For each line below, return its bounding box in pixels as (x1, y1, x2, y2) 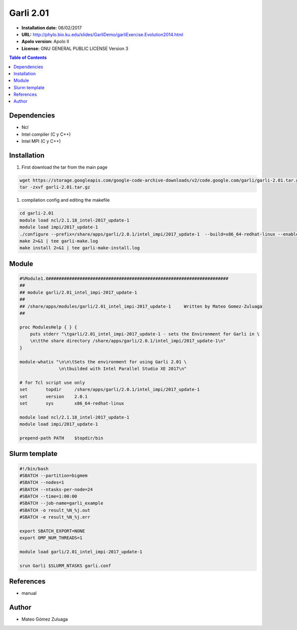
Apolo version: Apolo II (21, 39, 69, 45)
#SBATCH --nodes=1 (19, 480, 64, 485)
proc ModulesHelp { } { (19, 324, 78, 330)
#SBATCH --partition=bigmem (19, 472, 88, 478)
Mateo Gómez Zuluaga (21, 616, 68, 622)
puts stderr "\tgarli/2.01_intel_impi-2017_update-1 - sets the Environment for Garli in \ (30, 331, 260, 337)
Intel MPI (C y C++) (21, 138, 61, 144)
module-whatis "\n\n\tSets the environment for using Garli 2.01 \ (19, 359, 187, 364)
